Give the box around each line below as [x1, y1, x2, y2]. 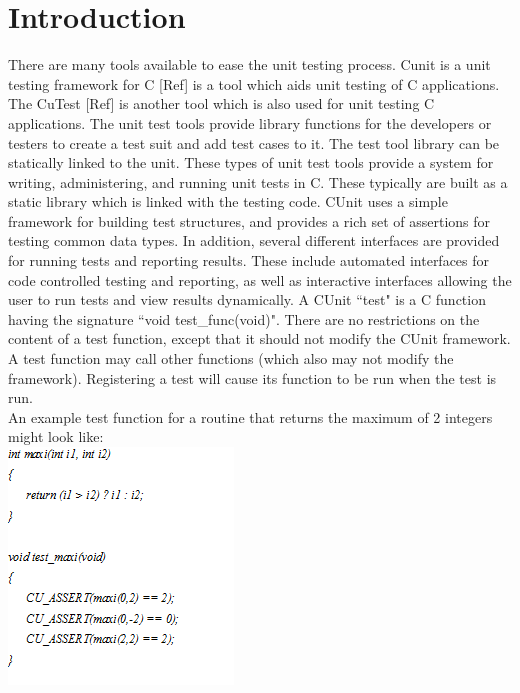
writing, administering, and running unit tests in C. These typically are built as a [8, 171, 508, 192]
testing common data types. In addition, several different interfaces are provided [8, 230, 500, 251]
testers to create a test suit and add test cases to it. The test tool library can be [8, 132, 500, 153]
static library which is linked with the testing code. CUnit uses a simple [8, 191, 448, 212]
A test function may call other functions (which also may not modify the [8, 348, 454, 369]
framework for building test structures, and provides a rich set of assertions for [8, 210, 491, 231]
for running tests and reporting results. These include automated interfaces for [8, 250, 490, 271]
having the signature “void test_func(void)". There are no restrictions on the [8, 308, 480, 329]
